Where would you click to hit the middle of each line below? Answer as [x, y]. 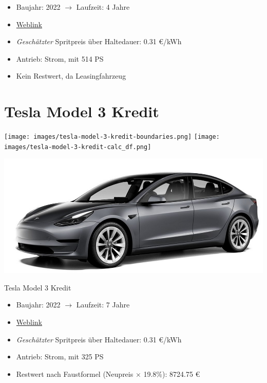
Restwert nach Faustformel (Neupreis [75, 373]
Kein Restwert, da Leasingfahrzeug [71, 76]
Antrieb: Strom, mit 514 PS [60, 58]
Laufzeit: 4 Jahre [103, 7]
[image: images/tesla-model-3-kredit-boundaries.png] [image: [112, 137]
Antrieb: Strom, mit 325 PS [60, 357]
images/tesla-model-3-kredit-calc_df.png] [78, 147]
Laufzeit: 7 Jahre [103, 305]
